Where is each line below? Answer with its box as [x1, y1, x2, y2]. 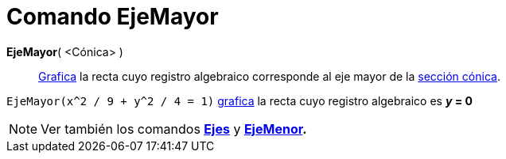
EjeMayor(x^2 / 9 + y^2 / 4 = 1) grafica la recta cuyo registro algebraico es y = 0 [6, 93, 473, 108]
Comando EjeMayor [6, 3, 219, 30]
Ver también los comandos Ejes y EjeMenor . [41, 120, 307, 137]
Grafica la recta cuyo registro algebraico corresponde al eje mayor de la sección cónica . [38, 69, 500, 83]
